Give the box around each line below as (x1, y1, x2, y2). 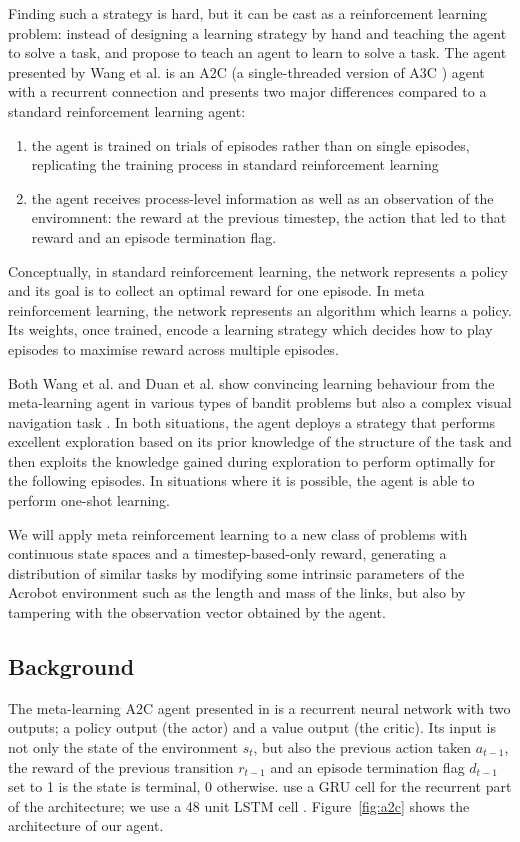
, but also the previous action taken (253, 737, 472, 758)
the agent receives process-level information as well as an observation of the (31, 187, 494, 208)
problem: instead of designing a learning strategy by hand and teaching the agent (8, 22, 507, 43)
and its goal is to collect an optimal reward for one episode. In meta (8, 280, 425, 301)
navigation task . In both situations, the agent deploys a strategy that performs (8, 411, 496, 432)
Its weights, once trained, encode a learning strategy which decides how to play (8, 319, 493, 340)
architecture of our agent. (8, 815, 164, 836)
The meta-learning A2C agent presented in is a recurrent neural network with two (8, 697, 511, 718)
